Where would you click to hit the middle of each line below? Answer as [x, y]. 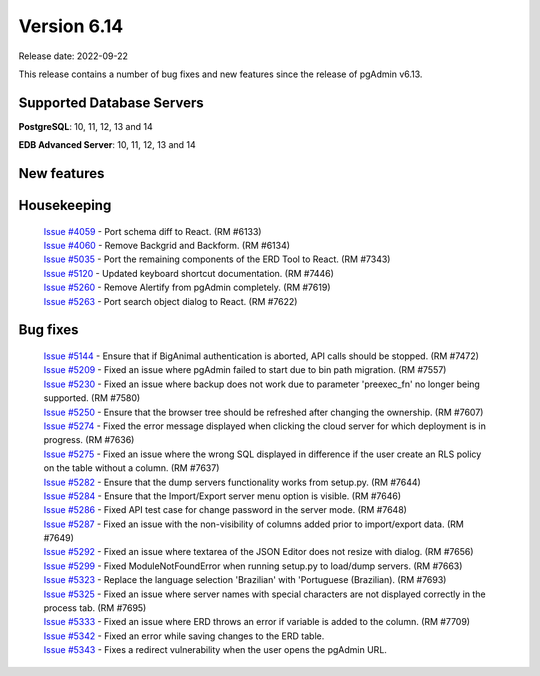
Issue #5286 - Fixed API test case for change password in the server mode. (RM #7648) [225, 510]
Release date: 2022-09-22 [73, 56]
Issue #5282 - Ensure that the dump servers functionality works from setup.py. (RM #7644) [232, 482]
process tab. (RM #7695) [95, 608]
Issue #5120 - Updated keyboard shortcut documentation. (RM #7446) [189, 273]
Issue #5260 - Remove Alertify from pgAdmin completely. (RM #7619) [187, 287]
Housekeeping [65, 205]
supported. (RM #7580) [92, 398]
